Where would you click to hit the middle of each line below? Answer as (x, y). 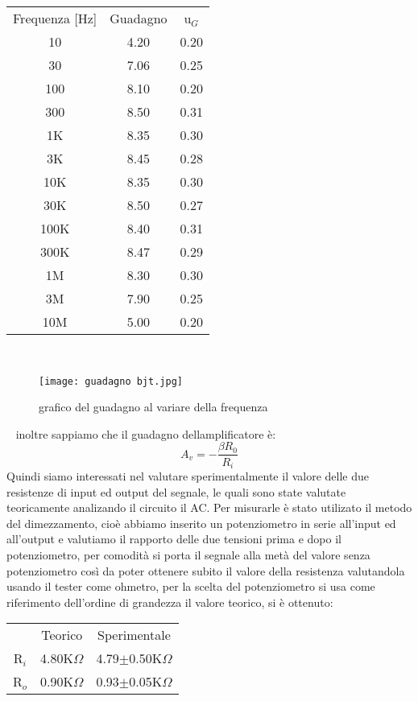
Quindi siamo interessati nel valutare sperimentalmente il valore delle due (188, 475)
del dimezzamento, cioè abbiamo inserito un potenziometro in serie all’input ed (201, 523)
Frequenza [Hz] (55, 18)
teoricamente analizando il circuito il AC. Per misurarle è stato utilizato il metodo (209, 507)
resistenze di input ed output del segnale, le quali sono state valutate (176, 491)
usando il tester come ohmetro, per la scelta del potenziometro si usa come (191, 586)
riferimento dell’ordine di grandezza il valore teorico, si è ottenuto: (170, 602)
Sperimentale (134, 635)
